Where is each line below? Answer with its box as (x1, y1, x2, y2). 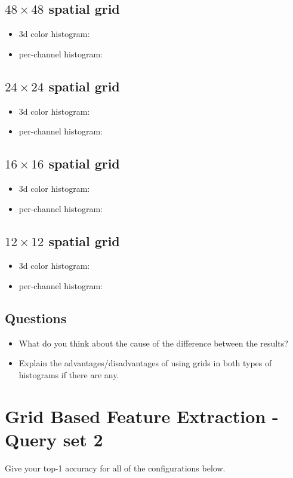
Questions (5, 308, 67, 327)
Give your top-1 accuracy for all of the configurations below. (5, 461, 226, 474)
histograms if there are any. (18, 368, 119, 381)
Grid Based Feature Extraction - (5, 403, 279, 428)
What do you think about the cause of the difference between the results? (18, 336, 288, 349)
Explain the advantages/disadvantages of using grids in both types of (18, 357, 272, 369)
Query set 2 (5, 427, 103, 451)
